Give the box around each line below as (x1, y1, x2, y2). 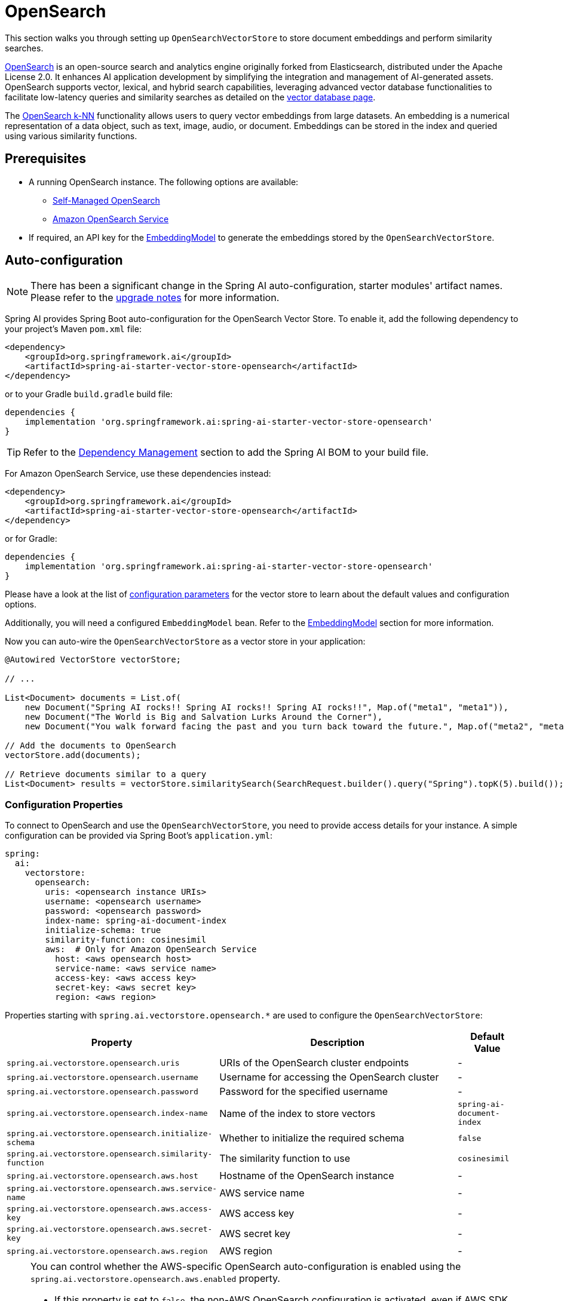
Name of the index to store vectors (219, 1107, 376, 1119)
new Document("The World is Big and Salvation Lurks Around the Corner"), (24, 712, 383, 722)
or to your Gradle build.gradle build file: (5, 389, 173, 400)
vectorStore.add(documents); (5, 750, 141, 760)
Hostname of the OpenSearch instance (219, 1170, 394, 1182)
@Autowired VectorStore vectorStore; (5, 655, 182, 665)
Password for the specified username (219, 1085, 388, 1098)
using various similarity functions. (5, 130, 137, 141)
